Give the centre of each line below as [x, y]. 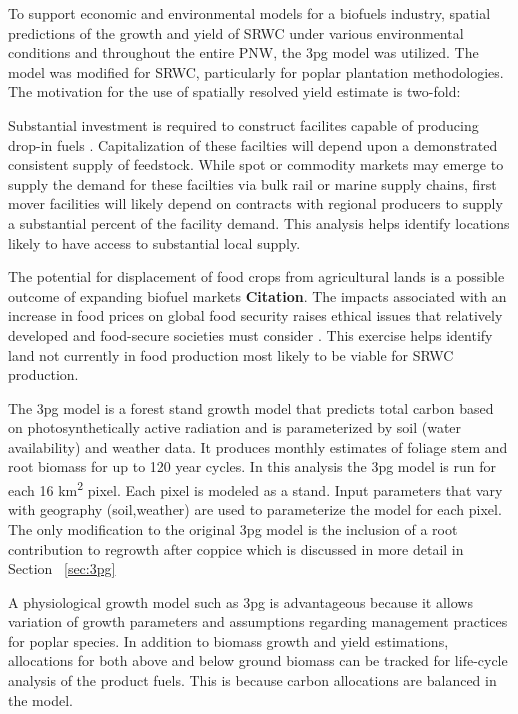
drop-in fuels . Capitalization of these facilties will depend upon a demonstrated [253, 144]
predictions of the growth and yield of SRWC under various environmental [236, 32]
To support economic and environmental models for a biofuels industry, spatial [249, 13]
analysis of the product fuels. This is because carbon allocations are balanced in [252, 680]
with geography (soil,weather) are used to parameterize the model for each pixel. [255, 509]
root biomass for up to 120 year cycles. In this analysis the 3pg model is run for [252, 466]
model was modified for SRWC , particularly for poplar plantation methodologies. [256, 71]
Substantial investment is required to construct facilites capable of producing [243, 124]
